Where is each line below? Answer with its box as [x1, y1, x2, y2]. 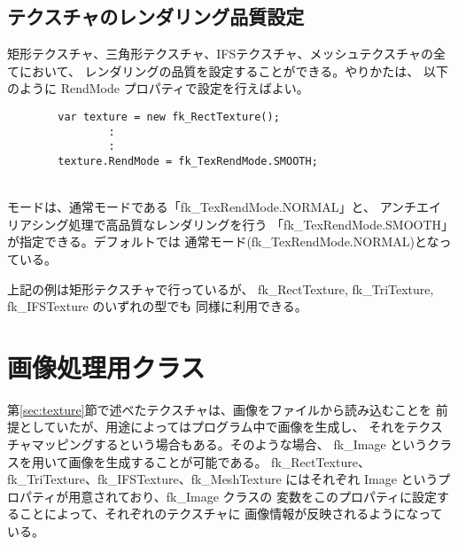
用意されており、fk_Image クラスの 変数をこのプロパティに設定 [68, 487, 438, 505]
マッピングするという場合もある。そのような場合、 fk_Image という [31, 435, 428, 454]
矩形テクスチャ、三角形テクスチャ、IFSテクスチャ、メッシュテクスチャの [7, 44, 433, 63]
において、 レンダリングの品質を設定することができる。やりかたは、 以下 [19, 61, 448, 80]
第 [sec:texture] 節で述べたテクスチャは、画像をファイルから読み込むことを [7, 400, 432, 418]
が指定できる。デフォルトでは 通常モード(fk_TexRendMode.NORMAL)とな [7, 232, 439, 251]
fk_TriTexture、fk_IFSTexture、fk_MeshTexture [7, 470, 282, 488]
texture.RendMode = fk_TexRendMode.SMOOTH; [58, 154, 318, 167]
